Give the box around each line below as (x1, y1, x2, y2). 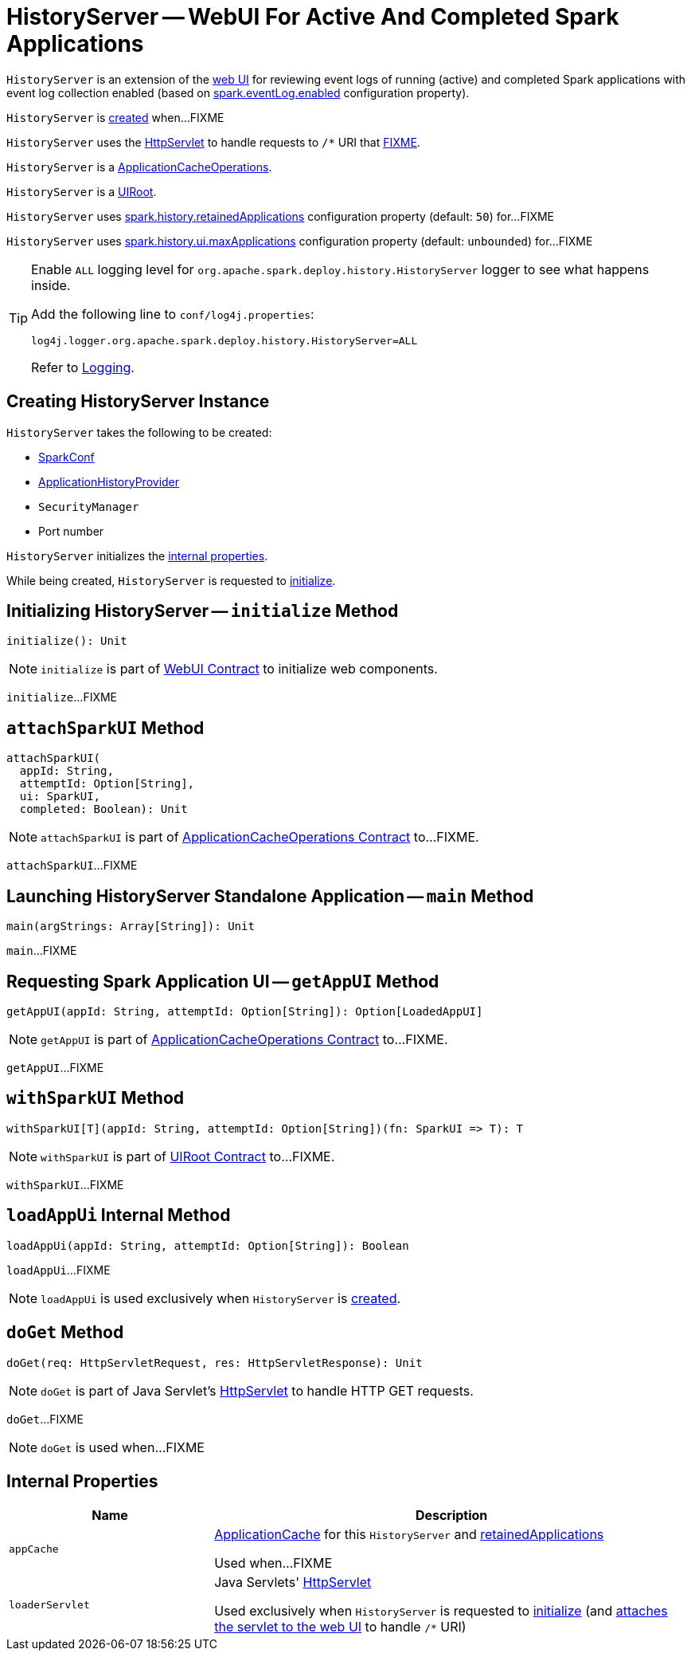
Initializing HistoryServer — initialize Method (6, 601, 399, 622)
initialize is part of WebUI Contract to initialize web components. (41, 661, 438, 677)
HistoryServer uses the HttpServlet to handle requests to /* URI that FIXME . (6, 135, 420, 149)
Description (415, 1507, 488, 1524)
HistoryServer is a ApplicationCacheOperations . (6, 159, 272, 174)
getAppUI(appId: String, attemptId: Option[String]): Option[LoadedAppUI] (6, 1004, 483, 1018)
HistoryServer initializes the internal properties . (6, 548, 268, 563)
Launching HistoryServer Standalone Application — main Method (6, 885, 534, 906)
